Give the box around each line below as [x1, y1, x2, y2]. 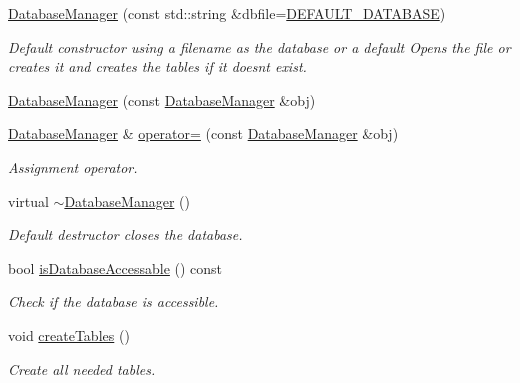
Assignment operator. [8, 156, 138, 177]
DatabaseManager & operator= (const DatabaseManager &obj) [8, 123, 399, 144]
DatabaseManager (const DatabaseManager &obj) [8, 89, 316, 110]
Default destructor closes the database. [8, 224, 243, 245]
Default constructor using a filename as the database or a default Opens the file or [8, 36, 511, 57]
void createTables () [8, 324, 130, 345]
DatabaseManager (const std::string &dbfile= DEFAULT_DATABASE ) [8, 3, 446, 23]
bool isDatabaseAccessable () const [8, 257, 223, 278]
